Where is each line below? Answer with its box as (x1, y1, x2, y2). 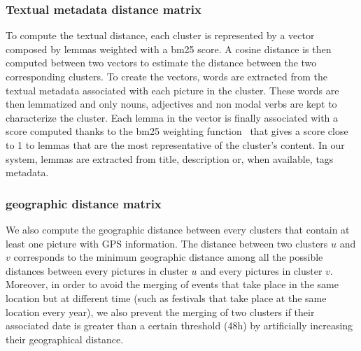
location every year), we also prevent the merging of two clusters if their (6, 304, 315, 319)
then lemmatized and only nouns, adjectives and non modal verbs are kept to (6, 96, 337, 111)
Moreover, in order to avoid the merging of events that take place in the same (6, 277, 339, 292)
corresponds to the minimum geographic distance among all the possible (13, 250, 323, 264)
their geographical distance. (6, 331, 124, 346)
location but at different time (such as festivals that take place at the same (6, 290, 327, 305)
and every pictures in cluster (200, 263, 323, 278)
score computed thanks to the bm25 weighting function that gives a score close (6, 124, 348, 138)
